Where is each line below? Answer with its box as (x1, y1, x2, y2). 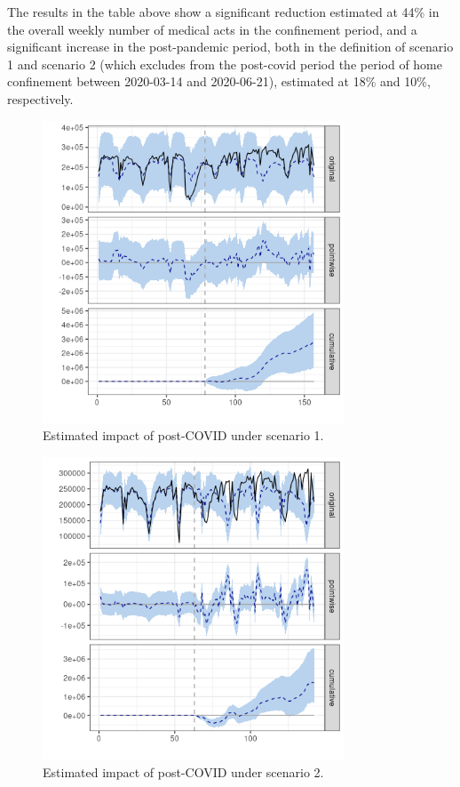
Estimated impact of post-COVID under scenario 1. (43, 426, 324, 445)
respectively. (7, 89, 74, 108)
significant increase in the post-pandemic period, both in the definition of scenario (7, 37, 454, 56)
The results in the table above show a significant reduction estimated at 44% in (7, 3, 440, 20)
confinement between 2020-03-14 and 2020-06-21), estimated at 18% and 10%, (7, 72, 431, 91)
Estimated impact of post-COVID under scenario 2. (43, 762, 324, 781)
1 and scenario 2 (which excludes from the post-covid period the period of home (7, 54, 442, 73)
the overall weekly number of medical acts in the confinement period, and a (7, 20, 417, 38)
